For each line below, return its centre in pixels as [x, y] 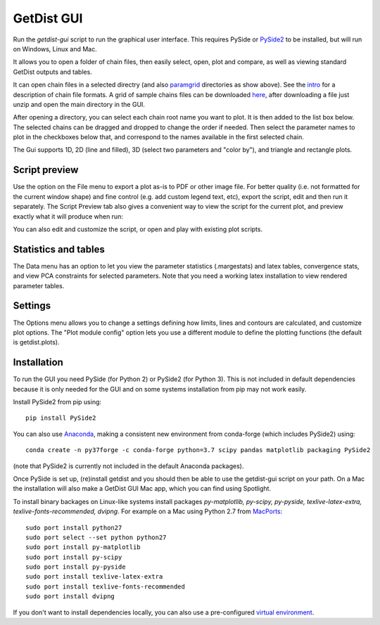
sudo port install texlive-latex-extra [94, 577]
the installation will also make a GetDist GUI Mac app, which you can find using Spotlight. [142, 489]
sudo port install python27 [74, 528]
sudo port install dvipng [70, 597]
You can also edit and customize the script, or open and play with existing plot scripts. [138, 229]
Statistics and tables [59, 249]
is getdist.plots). [36, 342]
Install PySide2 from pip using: [57, 401]
